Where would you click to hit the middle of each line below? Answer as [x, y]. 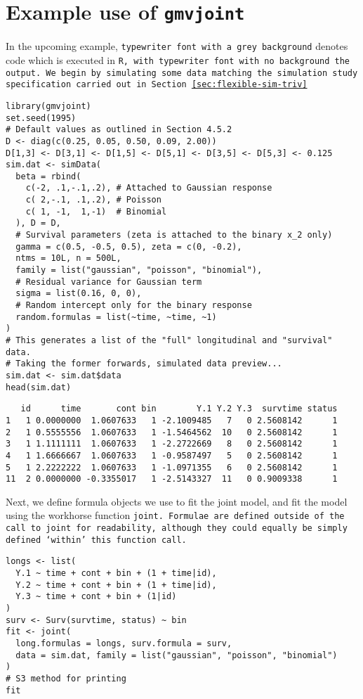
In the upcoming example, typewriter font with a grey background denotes [177, 46]
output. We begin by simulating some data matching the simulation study [182, 73]
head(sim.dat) [39, 387]
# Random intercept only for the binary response [134, 306]
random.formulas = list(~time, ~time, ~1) [116, 317]
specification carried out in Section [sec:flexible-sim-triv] [157, 85]
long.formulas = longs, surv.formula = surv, [124, 644]
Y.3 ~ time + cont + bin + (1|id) [96, 597]
